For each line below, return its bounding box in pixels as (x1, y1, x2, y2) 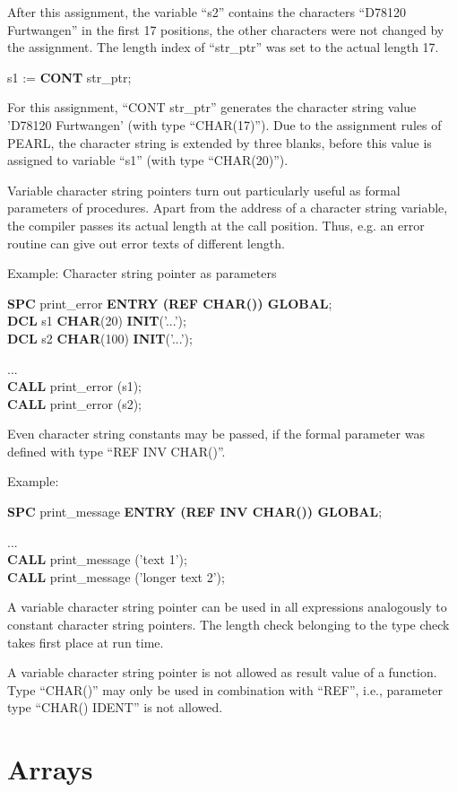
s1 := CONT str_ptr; (7, 67, 132, 86)
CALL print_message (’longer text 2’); (7, 567, 225, 586)
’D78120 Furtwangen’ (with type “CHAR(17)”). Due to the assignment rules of (7, 115, 442, 134)
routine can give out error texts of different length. (7, 233, 285, 252)
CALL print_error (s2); (7, 394, 142, 413)
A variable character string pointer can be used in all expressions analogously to (7, 597, 447, 616)
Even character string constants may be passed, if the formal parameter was (7, 424, 425, 443)
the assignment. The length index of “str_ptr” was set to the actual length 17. (7, 38, 439, 57)
